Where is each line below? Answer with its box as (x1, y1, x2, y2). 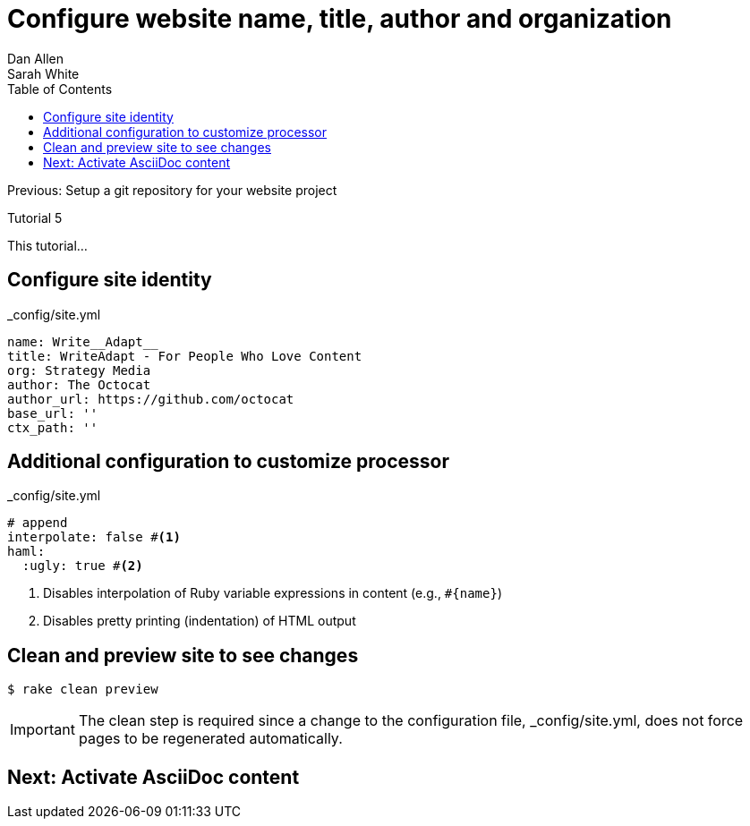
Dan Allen (7, 50, 64, 66)
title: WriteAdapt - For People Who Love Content (7, 348, 362, 363)
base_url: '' (7, 405, 98, 421)
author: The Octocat (7, 377, 151, 392)
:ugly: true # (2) (21, 558, 143, 574)
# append (7, 515, 68, 531)
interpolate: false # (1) (7, 530, 181, 545)
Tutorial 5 (7, 209, 63, 226)
